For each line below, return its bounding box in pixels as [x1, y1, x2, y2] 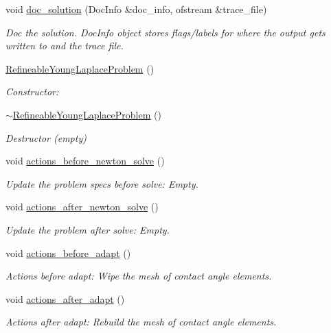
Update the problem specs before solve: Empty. [5, 176, 198, 190]
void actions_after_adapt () [5, 291, 125, 306]
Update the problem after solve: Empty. [5, 222, 170, 236]
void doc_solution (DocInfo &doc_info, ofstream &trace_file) [5, 2, 267, 16]
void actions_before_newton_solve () [5, 153, 165, 168]
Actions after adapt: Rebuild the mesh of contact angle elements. [5, 314, 277, 329]
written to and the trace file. [5, 38, 124, 53]
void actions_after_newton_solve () [5, 199, 159, 214]
